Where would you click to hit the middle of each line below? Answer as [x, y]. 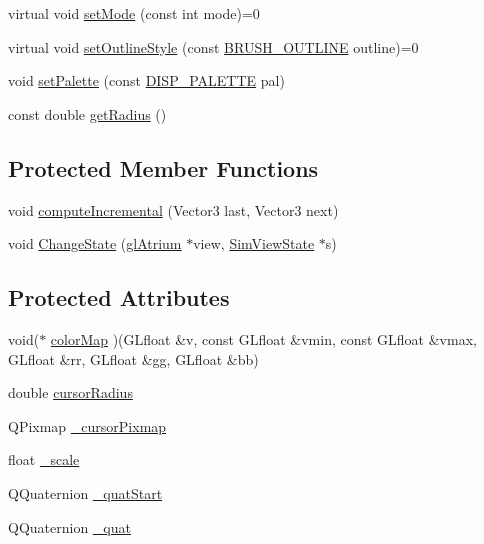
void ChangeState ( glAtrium [95, 243]
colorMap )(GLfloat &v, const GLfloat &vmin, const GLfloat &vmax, [263, 338]
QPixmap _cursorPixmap [87, 425]
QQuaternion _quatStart [85, 492]
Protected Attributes [119, 297]
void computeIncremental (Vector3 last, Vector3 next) [173, 209]
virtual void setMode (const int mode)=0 [134, 13]
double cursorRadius [70, 392]
